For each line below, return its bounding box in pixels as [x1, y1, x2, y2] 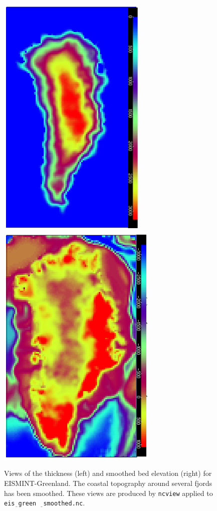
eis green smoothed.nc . [4, 497, 85, 508]
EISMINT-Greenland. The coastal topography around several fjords [4, 478, 212, 488]
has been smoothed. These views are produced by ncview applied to [4, 487, 213, 498]
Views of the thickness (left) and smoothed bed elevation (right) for [4, 468, 212, 478]
